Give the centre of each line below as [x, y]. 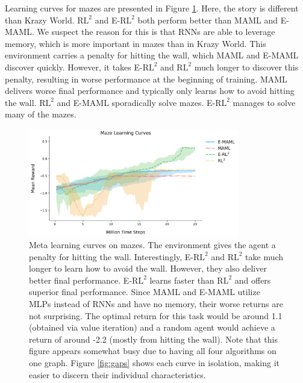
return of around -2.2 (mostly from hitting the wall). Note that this [153, 339]
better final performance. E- [81, 280]
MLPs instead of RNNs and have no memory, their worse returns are [156, 304]
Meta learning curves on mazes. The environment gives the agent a [152, 245]
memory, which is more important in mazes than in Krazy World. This [136, 43]
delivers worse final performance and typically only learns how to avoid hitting [150, 91]
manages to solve [264, 102]
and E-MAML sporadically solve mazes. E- [136, 102]
